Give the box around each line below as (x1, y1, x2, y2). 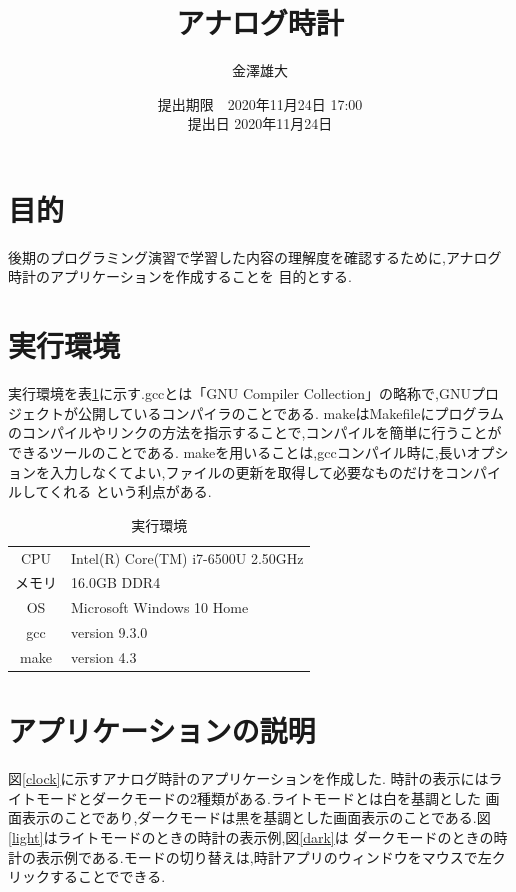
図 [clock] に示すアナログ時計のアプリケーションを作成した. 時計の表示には (8, 768, 489, 789)
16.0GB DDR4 (71, 572, 161, 593)
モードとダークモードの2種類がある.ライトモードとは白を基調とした (35, 787, 481, 808)
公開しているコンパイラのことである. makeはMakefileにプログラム (77, 402, 504, 423)
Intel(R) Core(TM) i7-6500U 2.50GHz (71, 547, 304, 568)
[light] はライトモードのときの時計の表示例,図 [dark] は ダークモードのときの (8, 826, 494, 847)
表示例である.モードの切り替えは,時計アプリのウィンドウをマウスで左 (35, 846, 492, 867)
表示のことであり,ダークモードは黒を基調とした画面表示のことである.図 (21, 807, 491, 828)
